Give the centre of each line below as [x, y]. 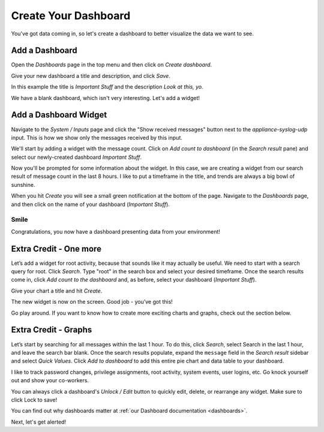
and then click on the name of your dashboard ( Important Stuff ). [91, 204]
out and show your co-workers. [50, 380]
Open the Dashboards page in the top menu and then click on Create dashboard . [112, 65]
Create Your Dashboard [71, 16]
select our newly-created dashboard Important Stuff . [76, 157]
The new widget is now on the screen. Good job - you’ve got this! [92, 302]
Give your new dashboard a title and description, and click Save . [91, 75]
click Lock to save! [34, 400]
